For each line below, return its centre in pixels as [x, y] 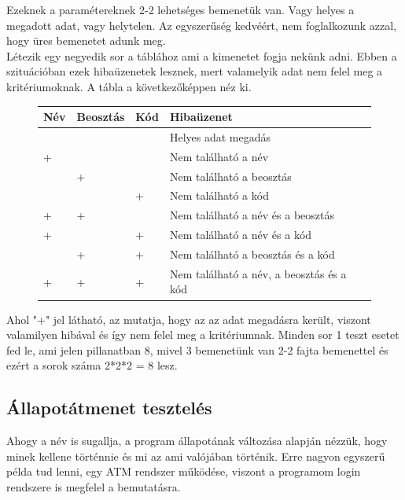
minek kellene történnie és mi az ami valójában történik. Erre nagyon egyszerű [196, 456]
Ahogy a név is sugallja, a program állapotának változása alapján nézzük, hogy [197, 441]
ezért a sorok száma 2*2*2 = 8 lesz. [92, 365]
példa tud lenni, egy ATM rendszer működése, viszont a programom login [184, 471]
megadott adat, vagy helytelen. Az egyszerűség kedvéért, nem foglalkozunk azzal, [202, 25]
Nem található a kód [219, 195]
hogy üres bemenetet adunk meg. [86, 40]
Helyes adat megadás [220, 136]
